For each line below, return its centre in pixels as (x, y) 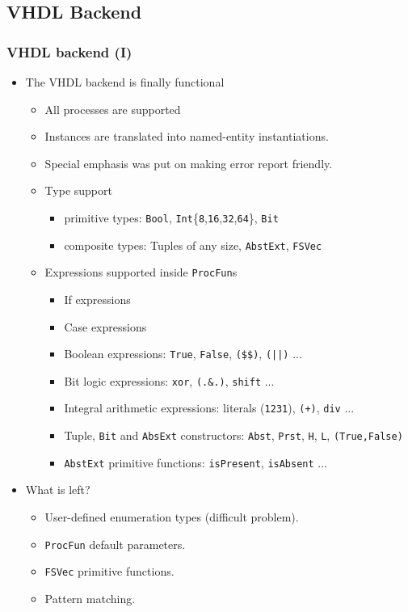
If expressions (97, 299)
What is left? (58, 490)
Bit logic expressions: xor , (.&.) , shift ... (169, 380)
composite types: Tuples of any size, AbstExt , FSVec (193, 245)
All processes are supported (113, 109)
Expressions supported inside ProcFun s (141, 272)
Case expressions (105, 326)
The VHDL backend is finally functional (125, 82)
